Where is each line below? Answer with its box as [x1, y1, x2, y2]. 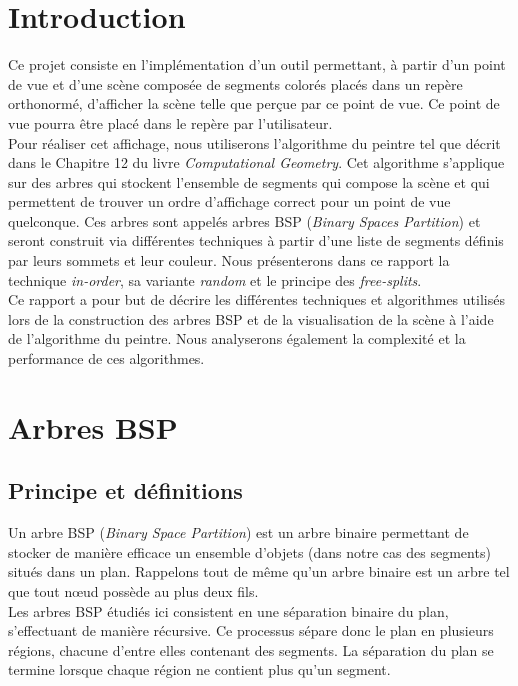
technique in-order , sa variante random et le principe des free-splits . [8, 269, 422, 290]
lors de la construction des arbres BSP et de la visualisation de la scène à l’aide [8, 308, 494, 329]
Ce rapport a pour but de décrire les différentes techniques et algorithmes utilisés [8, 289, 505, 310]
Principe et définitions [8, 475, 243, 506]
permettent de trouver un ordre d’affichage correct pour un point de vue [8, 191, 451, 212]
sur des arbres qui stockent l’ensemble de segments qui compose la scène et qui [8, 171, 490, 192]
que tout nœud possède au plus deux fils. [8, 580, 259, 601]
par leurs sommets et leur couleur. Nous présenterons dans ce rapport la [8, 250, 450, 271]
